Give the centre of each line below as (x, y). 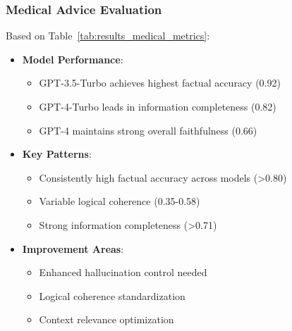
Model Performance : (73, 59)
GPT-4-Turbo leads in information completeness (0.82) (158, 106)
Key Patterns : (57, 154)
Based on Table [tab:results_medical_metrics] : (108, 36)
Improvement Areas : (73, 248)
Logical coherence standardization (112, 295)
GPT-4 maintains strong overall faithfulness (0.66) (148, 130)
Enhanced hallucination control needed (123, 272)
